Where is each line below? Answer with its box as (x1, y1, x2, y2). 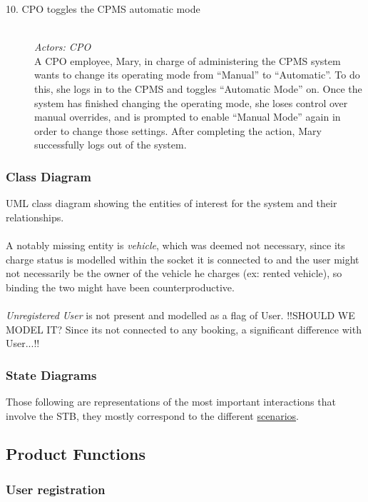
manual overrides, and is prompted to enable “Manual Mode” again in (34, 109, 341, 124)
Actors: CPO (34, 39, 91, 54)
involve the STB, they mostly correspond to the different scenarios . (6, 408, 299, 423)
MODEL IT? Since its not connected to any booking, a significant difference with (6, 321, 362, 336)
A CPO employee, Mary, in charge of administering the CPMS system (34, 53, 341, 68)
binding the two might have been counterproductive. (6, 279, 235, 294)
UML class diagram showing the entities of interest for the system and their (6, 196, 337, 211)
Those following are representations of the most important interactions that (6, 393, 336, 408)
